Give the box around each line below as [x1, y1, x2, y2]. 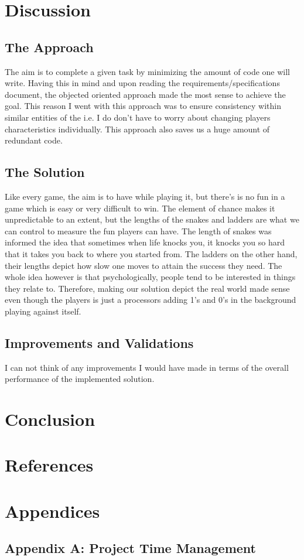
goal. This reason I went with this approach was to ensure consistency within [5, 100, 281, 112]
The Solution [5, 163, 85, 181]
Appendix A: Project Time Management [5, 539, 256, 557]
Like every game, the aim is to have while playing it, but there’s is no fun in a [5, 190, 285, 202]
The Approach [5, 37, 94, 56]
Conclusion [5, 407, 95, 431]
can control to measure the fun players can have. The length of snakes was [5, 224, 272, 237]
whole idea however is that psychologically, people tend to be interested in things [5, 271, 296, 283]
